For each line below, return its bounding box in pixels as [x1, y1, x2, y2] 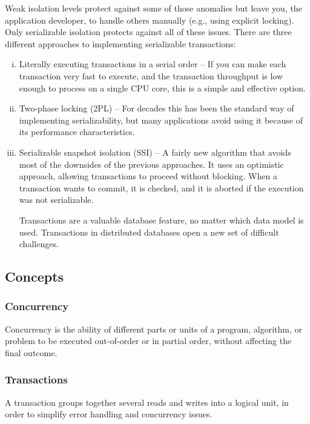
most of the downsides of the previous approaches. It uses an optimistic [19, 157, 284, 170]
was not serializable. [19, 193, 94, 206]
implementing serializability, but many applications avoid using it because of [19, 113, 303, 126]
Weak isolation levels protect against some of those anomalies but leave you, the [5, 2, 302, 14]
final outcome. [5, 346, 58, 359]
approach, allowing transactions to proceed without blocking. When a [19, 170, 277, 182]
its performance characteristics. [19, 125, 135, 138]
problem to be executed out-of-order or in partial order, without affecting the [5, 334, 292, 347]
